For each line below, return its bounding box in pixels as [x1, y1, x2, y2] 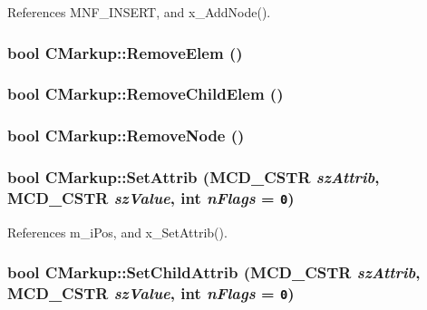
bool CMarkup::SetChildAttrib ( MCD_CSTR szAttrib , [7, 261, 421, 284]
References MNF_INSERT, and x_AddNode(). [7, 3, 271, 21]
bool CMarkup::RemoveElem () [7, 41, 243, 63]
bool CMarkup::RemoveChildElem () [7, 82, 284, 105]
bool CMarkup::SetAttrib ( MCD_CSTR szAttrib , [7, 166, 380, 189]
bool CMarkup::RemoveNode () [7, 124, 245, 147]
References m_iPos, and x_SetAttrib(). [7, 222, 228, 241]
